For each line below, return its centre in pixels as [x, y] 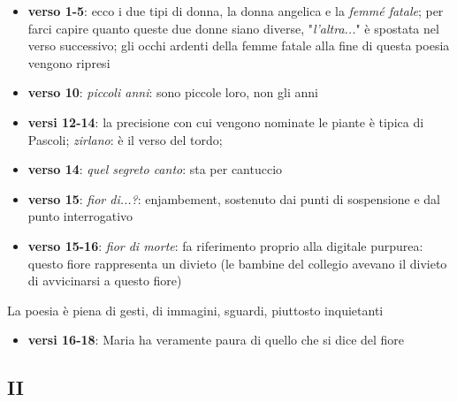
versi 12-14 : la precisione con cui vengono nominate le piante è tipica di [226, 121]
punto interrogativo [80, 216]
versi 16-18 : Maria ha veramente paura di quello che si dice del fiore [216, 340]
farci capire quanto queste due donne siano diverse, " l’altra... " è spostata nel [233, 28]
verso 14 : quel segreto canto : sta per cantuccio [155, 169]
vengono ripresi [69, 62]
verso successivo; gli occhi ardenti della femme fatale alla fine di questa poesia [239, 46]
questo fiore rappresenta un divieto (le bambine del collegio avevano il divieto [237, 263]
